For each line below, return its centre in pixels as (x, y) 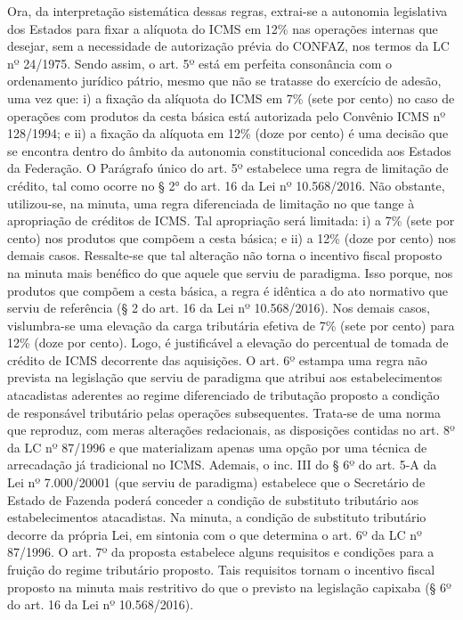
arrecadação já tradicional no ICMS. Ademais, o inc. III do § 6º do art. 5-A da (222, 465)
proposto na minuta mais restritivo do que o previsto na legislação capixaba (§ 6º (229, 587)
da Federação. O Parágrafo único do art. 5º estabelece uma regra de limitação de (228, 168)
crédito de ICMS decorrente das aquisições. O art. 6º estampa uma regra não (217, 359)
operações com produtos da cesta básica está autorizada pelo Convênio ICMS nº (227, 115)
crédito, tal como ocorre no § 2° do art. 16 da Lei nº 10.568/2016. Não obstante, (226, 185)
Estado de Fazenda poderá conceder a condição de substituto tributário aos (213, 499)
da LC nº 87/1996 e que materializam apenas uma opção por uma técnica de (217, 447)
